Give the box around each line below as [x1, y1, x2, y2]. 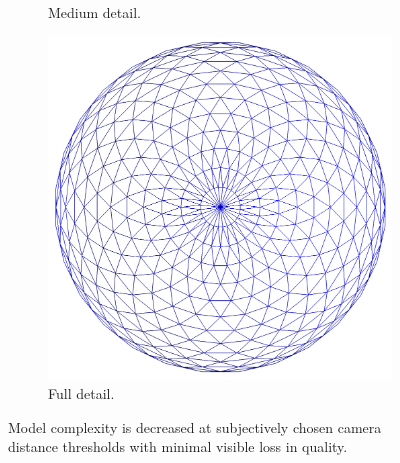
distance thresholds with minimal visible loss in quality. [8, 436, 348, 457]
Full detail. [48, 383, 115, 404]
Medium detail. [48, 2, 141, 22]
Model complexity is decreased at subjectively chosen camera [8, 416, 382, 437]
